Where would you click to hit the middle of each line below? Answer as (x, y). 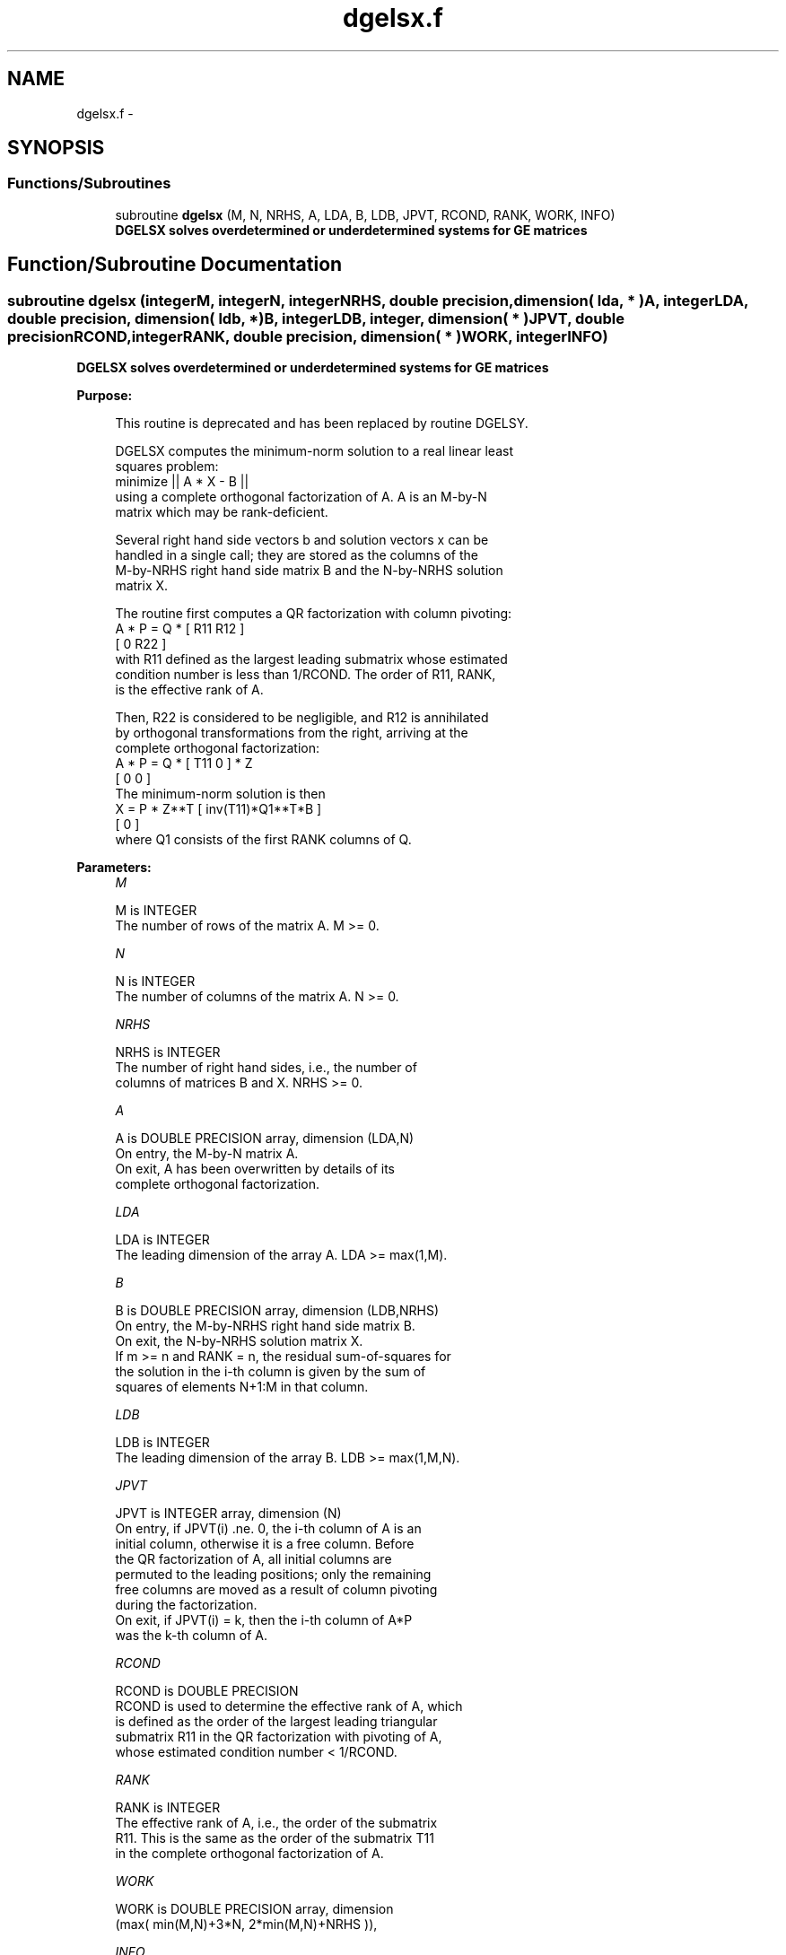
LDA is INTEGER (162, 1240)
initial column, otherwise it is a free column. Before (265, 1544)
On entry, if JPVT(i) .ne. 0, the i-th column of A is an (268, 1529)
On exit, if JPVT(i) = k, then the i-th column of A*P (264, 1620)
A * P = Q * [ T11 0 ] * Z (184, 764)
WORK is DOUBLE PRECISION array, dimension (254, 1909)
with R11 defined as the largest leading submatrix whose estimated (311, 659)
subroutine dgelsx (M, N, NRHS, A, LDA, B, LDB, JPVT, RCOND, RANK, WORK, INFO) (365, 214)
